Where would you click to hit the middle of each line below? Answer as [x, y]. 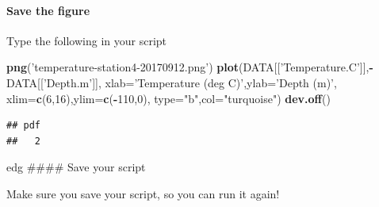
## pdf [23, 126]
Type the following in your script [87, 40]
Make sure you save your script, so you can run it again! [143, 193]
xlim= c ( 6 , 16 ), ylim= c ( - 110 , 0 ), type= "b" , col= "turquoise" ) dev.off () [168, 98]
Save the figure [48, 10]
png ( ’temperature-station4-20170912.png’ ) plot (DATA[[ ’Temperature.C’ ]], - [190, 67]
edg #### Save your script [76, 167]
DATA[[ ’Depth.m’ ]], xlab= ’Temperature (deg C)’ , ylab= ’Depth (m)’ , [172, 82]
